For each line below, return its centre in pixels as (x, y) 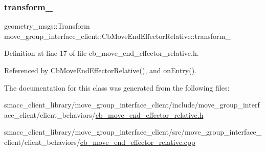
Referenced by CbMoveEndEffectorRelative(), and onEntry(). (101, 70)
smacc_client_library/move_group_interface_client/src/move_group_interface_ (133, 132)
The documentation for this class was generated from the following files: (117, 87)
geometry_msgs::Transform (47, 26)
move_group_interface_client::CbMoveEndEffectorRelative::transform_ (117, 36)
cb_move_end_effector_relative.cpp (138, 142)
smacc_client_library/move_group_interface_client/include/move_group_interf (132, 105)
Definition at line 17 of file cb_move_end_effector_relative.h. (102, 53)
